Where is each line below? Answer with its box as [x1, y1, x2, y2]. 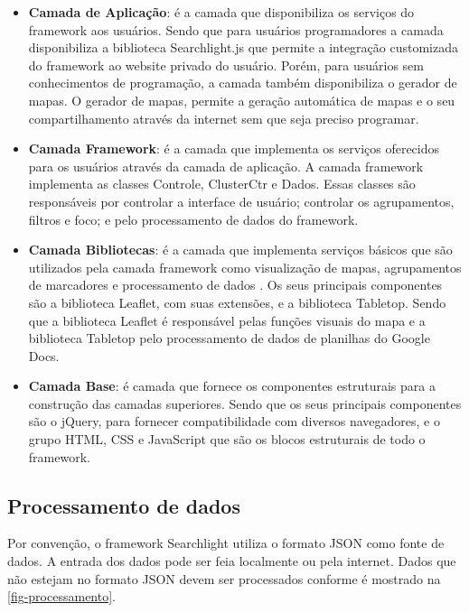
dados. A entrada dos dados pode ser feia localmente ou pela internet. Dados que [7, 552, 456, 570]
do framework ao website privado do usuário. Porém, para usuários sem [28, 55, 424, 74]
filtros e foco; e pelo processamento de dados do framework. [28, 209, 359, 228]
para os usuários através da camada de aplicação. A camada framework [28, 156, 424, 175]
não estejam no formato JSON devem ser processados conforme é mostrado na [7, 569, 441, 588]
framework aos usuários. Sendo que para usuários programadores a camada [28, 20, 444, 39]
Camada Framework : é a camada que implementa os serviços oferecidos [28, 139, 440, 158]
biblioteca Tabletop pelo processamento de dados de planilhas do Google [28, 329, 430, 348]
